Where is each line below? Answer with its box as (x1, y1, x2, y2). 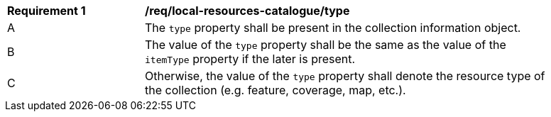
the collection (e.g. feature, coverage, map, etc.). (145, 83, 406, 97)
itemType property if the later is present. (145, 52, 356, 66)
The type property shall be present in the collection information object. (145, 21, 521, 35)
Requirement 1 (7, 4, 86, 18)
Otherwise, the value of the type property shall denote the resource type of (145, 69, 545, 83)
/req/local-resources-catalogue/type (145, 4, 350, 18)
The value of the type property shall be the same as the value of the (145, 38, 506, 52)
